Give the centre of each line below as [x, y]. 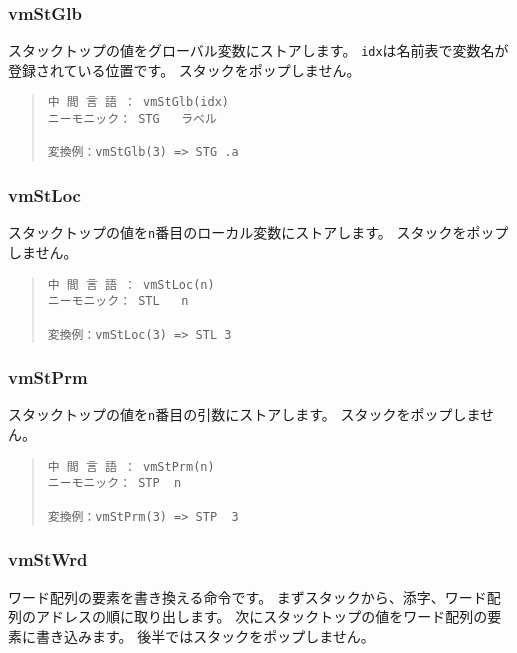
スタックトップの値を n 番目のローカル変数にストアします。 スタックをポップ [258, 232]
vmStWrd [48, 559]
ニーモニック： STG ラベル [132, 119]
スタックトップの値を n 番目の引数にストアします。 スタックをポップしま [244, 414]
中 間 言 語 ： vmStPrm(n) [131, 466]
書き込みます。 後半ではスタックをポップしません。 [205, 635]
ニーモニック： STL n [118, 301]
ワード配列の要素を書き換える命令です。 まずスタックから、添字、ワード [247, 596]
